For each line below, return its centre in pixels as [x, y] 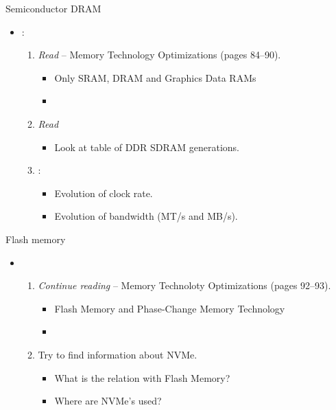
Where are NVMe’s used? [108, 401]
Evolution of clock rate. [104, 193]
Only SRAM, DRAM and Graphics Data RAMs [155, 77]
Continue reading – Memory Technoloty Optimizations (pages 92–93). [184, 285]
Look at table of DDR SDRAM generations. [147, 147]
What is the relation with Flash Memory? [142, 377]
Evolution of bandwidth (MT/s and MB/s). [146, 216]
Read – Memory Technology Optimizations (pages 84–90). [159, 55]
